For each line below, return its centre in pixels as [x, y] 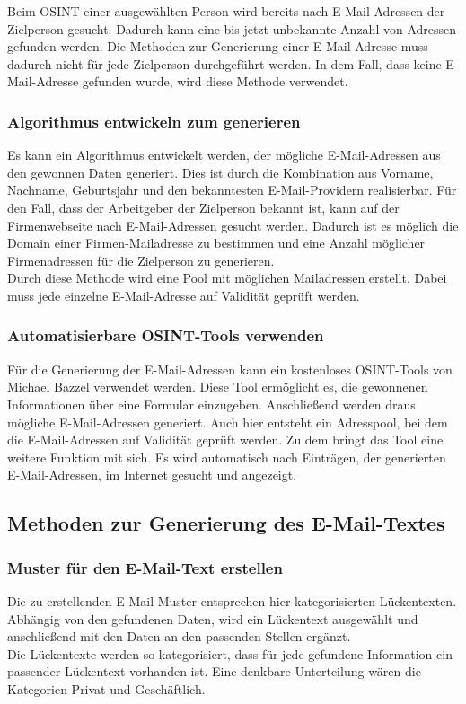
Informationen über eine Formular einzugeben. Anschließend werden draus [211, 404]
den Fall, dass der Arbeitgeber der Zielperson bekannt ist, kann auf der [203, 207]
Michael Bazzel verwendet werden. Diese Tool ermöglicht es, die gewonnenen [218, 387]
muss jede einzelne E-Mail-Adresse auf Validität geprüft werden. [184, 295]
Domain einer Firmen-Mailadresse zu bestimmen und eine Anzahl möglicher [216, 243]
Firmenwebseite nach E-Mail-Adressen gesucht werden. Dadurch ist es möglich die [233, 225]
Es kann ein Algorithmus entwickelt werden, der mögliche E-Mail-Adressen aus [224, 155]
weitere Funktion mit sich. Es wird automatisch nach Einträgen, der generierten [227, 457]
